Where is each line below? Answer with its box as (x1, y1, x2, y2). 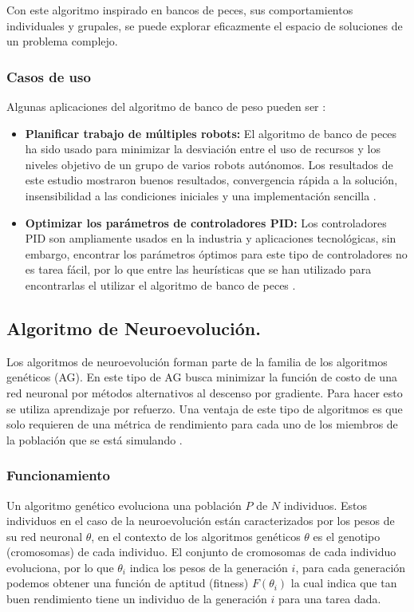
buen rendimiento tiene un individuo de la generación (6, 590, 267, 607)
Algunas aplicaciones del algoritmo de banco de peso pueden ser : (6, 98, 326, 114)
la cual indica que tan (290, 574, 397, 591)
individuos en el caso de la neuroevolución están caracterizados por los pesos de (6, 512, 395, 529)
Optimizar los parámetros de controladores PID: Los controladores (25, 214, 387, 231)
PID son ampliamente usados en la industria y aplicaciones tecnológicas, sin (25, 230, 396, 247)
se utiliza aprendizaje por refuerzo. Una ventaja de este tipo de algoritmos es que (6, 400, 403, 417)
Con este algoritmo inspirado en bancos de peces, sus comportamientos (6, 2, 353, 18)
